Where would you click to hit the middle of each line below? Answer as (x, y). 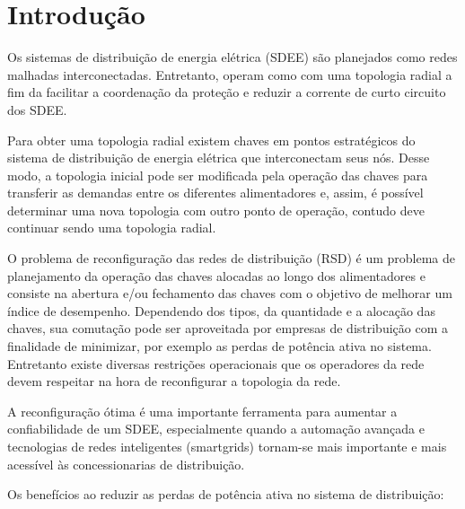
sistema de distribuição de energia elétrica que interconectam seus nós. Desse (219, 158)
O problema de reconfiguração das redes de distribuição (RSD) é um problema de (232, 258)
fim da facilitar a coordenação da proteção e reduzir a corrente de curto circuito (227, 92)
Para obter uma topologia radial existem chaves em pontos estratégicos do (211, 140)
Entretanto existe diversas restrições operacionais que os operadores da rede (216, 363)
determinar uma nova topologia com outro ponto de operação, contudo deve (216, 210)
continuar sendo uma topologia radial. (112, 228)
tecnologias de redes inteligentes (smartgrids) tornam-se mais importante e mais (227, 446)
